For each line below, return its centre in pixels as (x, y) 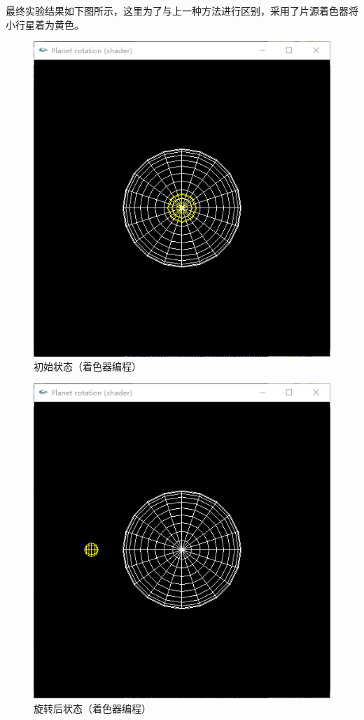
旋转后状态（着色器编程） (92, 708)
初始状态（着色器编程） (87, 366)
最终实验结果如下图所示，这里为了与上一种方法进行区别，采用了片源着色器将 (182, 11)
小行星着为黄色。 (45, 24)
